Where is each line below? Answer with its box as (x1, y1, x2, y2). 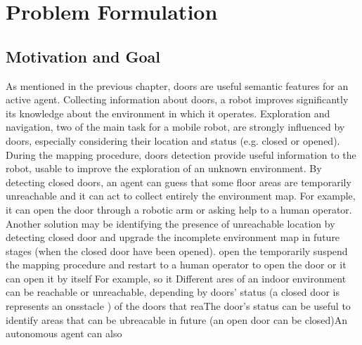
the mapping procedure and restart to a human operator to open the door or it (6, 257, 347, 272)
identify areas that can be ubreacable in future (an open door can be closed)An (6, 312, 348, 327)
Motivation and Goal (6, 45, 160, 67)
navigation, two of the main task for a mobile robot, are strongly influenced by (6, 119, 345, 134)
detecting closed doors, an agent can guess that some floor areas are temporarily (6, 174, 351, 189)
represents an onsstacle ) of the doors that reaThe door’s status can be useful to (6, 299, 351, 313)
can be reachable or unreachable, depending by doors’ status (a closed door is (6, 285, 340, 299)
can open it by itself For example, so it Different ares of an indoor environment (6, 271, 347, 285)
